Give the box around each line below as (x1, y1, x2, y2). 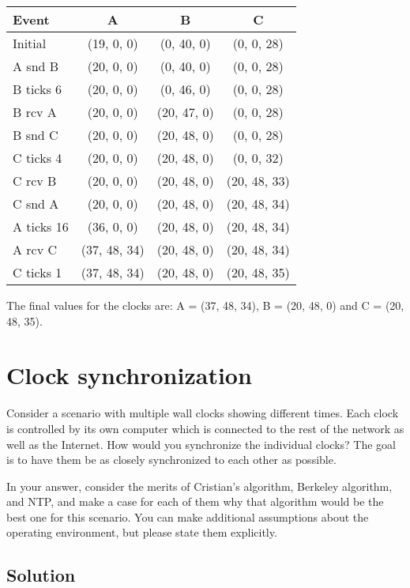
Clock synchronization (6, 359, 252, 391)
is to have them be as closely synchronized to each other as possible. (6, 451, 337, 468)
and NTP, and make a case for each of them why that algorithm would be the (6, 493, 384, 510)
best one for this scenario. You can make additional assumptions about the (6, 508, 369, 525)
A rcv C (13, 240, 58, 258)
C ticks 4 (13, 149, 62, 167)
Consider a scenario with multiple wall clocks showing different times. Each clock (6, 405, 399, 421)
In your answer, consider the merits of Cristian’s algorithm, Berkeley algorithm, (6, 477, 393, 494)
